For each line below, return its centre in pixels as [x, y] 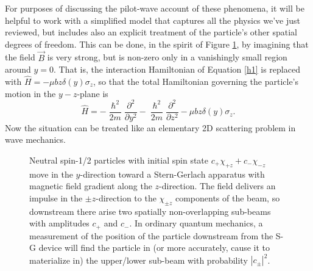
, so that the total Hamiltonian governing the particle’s [196, 81]
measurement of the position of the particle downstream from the [151, 235]
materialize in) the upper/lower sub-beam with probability [139, 260]
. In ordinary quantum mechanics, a [196, 223]
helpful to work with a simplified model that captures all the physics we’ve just [153, 20]
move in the [51, 174]
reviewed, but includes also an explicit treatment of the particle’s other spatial [151, 32]
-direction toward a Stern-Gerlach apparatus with [172, 174]
